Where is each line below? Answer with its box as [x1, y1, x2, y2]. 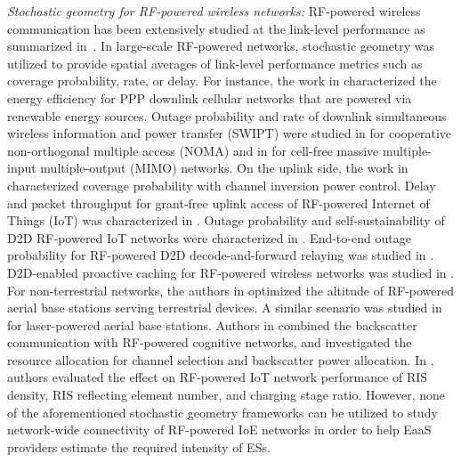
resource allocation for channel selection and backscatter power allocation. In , [7, 350, 434, 369]
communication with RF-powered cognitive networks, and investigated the [7, 333, 412, 352]
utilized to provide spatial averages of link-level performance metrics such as [7, 53, 423, 72]
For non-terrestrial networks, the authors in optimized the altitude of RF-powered [7, 280, 455, 299]
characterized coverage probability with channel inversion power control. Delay [7, 175, 436, 194]
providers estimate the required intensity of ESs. [7, 437, 271, 456]
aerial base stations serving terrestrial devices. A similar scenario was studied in [7, 298, 442, 317]
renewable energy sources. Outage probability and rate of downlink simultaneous [7, 106, 447, 125]
